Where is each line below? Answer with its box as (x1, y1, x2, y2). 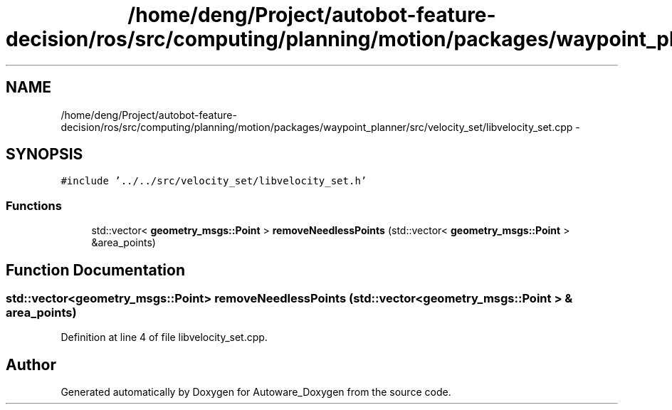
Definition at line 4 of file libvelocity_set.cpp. (61, 331, 268, 344)
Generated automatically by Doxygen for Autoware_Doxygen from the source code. (61, 386, 451, 399)
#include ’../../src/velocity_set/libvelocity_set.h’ (61, 175, 367, 187)
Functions (6, 198, 62, 213)
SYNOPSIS (6, 145, 83, 164)
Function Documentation (6, 261, 185, 279)
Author (6, 355, 56, 374)
